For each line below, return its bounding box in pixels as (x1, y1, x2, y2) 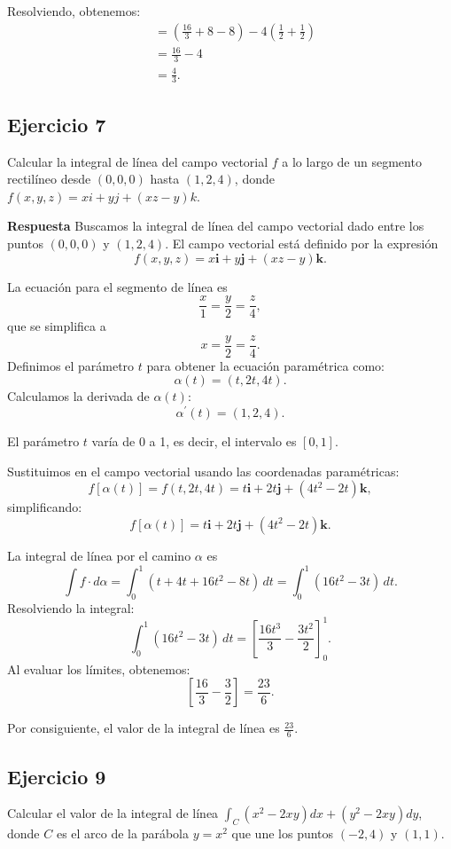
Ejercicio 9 (7, 762, 106, 790)
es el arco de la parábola (56, 824, 189, 843)
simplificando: (7, 498, 82, 516)
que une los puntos (231, 824, 334, 843)
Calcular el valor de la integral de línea (7, 804, 219, 822)
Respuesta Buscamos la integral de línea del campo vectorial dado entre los (7, 216, 424, 235)
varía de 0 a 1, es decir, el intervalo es (91, 432, 297, 451)
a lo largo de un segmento (282, 152, 422, 170)
